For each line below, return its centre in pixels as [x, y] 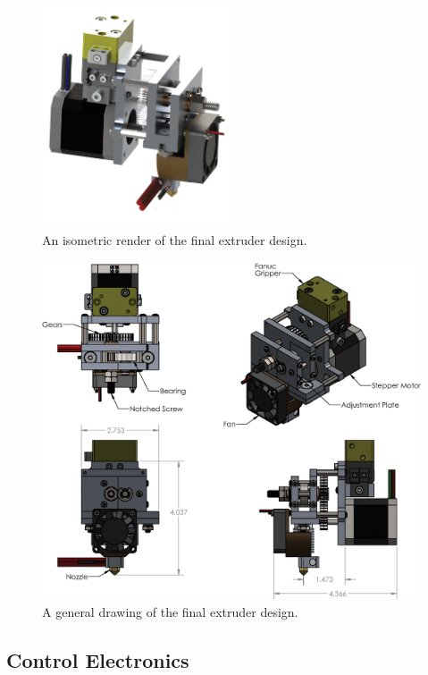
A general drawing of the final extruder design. [170, 611]
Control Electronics [98, 659]
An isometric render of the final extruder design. [175, 240]
